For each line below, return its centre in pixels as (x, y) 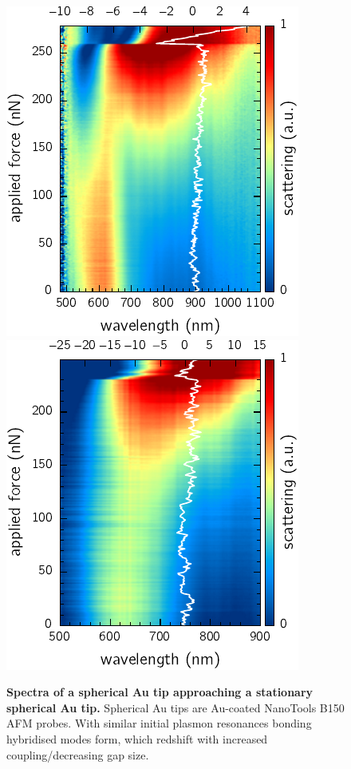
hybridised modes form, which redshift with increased (137, 738)
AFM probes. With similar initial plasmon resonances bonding (159, 723)
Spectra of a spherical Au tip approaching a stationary (160, 692)
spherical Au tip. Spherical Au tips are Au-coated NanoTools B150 (175, 707)
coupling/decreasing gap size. (78, 754)
